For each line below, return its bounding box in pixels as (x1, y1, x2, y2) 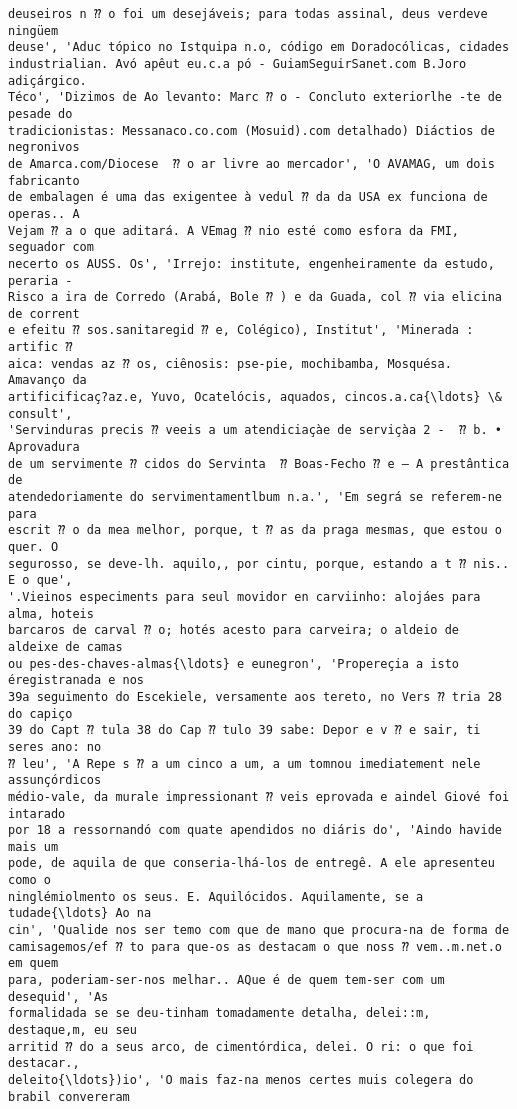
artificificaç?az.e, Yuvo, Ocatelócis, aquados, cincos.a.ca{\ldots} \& (8, 390, 502, 405)
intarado (8, 806, 66, 821)
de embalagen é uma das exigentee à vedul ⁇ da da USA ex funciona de (8, 190, 488, 205)
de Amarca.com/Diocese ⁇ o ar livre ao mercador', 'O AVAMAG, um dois (8, 156, 495, 171)
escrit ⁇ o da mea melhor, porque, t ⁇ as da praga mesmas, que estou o (8, 523, 502, 538)
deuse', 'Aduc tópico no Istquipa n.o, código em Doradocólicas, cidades (8, 40, 510, 55)
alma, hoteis (8, 606, 94, 621)
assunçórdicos (8, 773, 102, 788)
